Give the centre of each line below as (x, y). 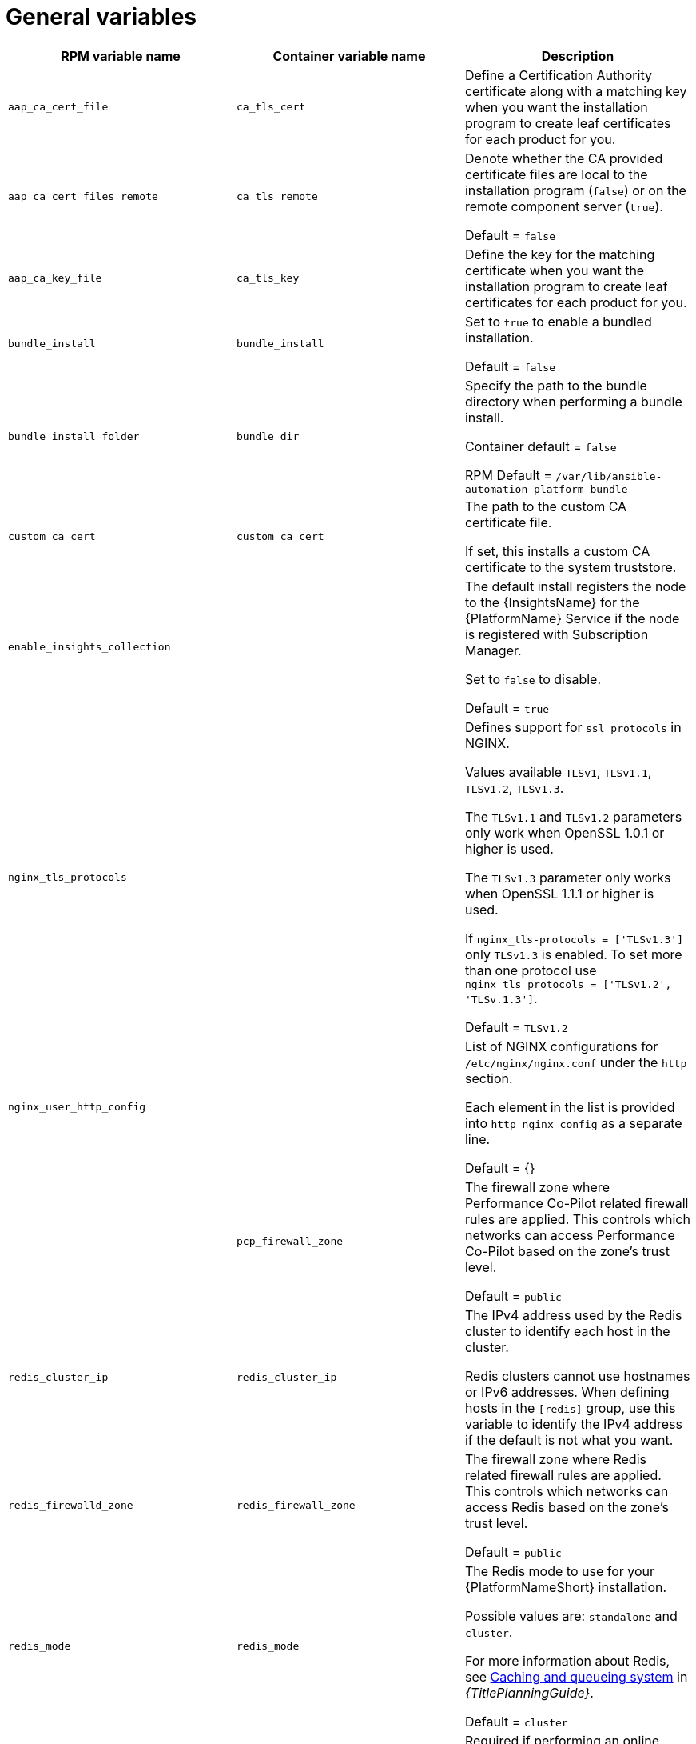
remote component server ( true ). (564, 206)
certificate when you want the (555, 270)
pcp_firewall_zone (290, 1242)
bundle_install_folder (74, 436)
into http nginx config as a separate (573, 1123)
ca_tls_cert (271, 107)
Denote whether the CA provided (564, 158)
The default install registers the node (575, 586)
